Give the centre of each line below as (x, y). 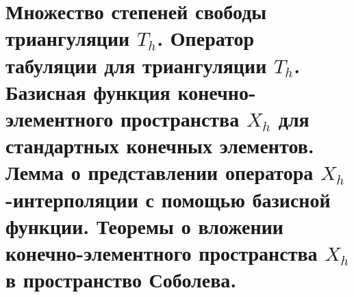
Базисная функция (88, 91)
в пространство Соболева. (121, 280)
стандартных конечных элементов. (160, 145)
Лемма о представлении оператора (160, 172)
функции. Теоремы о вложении (144, 225)
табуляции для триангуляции (136, 65)
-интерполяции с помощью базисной (168, 199)
